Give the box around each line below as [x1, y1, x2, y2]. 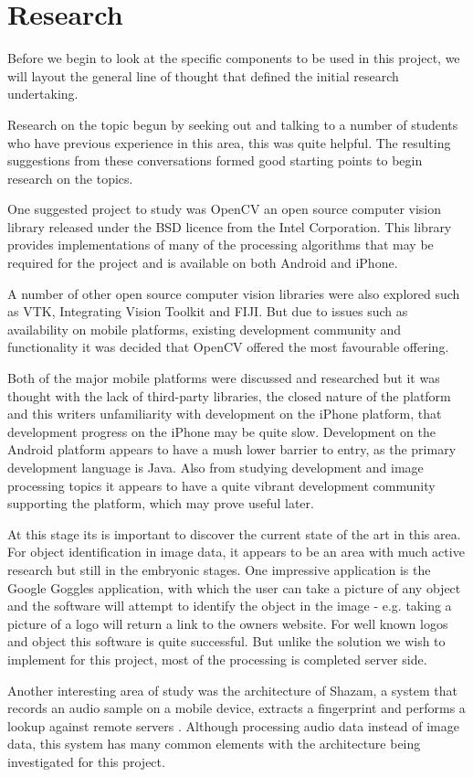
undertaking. [7, 84, 79, 103]
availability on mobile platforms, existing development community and [7, 319, 402, 338]
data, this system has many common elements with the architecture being [7, 734, 421, 753]
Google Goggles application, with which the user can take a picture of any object [7, 578, 461, 597]
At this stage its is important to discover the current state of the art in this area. [7, 524, 461, 543]
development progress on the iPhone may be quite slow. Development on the [7, 421, 436, 441]
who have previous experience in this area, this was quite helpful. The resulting [7, 133, 451, 152]
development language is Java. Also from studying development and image [7, 458, 424, 476]
